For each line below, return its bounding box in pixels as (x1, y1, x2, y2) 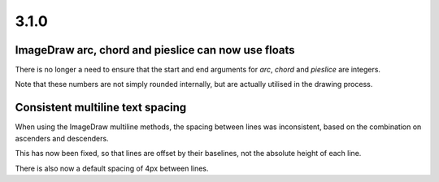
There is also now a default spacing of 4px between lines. (15, 163, 209, 173)
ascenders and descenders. (15, 133, 109, 143)
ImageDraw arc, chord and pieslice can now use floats (15, 43, 296, 57)
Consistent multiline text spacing (15, 101, 187, 115)
